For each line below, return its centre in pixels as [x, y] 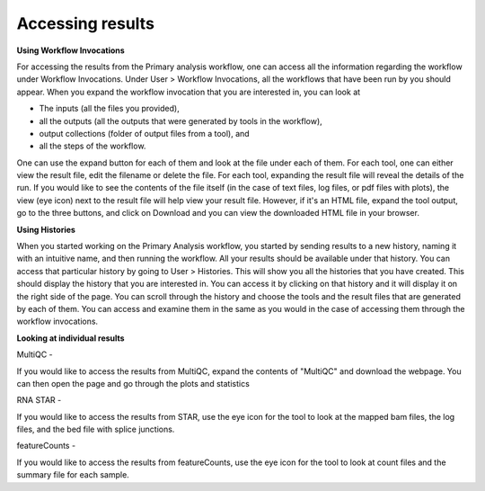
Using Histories [46, 229]
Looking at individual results [71, 338]
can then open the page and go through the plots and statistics [133, 383]
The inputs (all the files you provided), [109, 109]
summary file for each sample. [73, 475]
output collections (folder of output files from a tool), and [145, 133]
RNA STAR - [39, 400]
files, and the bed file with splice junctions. [96, 429]
